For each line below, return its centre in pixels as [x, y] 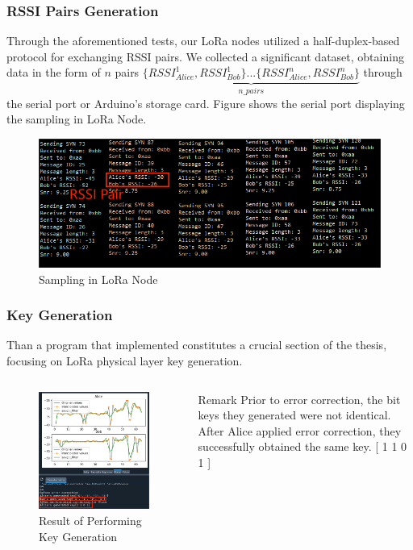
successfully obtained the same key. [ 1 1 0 [302, 446]
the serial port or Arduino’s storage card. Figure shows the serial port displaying [206, 103]
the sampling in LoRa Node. [77, 119]
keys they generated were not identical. [294, 415]
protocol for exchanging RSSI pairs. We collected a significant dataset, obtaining [205, 56]
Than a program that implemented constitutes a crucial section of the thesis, [197, 345]
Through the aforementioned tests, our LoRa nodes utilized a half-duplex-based [203, 41]
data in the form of [54, 72]
